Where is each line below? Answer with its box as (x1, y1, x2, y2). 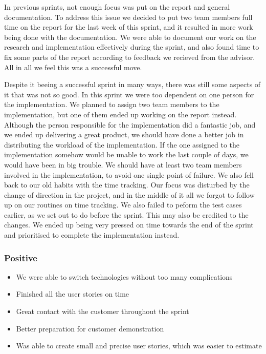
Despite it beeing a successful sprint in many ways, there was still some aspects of (4, 79, 261, 90)
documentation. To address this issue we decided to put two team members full (4, 11, 253, 22)
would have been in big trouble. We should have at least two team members (4, 159, 242, 170)
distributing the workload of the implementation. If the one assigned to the (4, 139, 239, 150)
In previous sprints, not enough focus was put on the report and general (4, 2, 230, 12)
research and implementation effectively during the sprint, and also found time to (4, 41, 259, 52)
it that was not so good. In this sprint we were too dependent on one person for (4, 89, 254, 99)
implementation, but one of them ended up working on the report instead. (4, 109, 237, 119)
